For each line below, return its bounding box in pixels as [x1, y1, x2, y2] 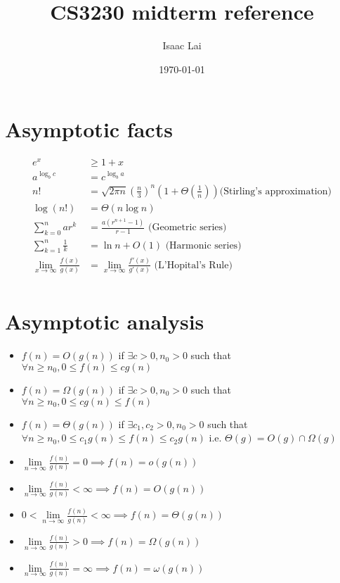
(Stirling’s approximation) [219, 186, 332, 196]
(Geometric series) [148, 222, 227, 233]
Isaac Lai [162, 38, 202, 53]
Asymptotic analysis [5, 307, 204, 336]
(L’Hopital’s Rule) [154, 260, 233, 270]
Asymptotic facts [5, 115, 173, 144]
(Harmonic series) [165, 240, 242, 251]
